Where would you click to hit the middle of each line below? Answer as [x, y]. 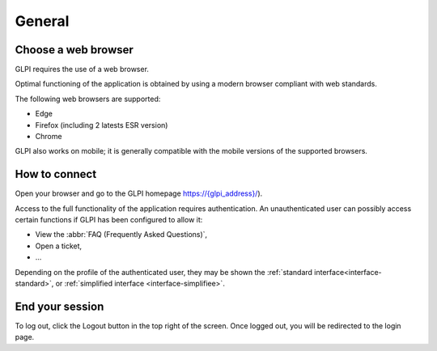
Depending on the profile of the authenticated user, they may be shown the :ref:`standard [164, 272]
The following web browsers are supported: [88, 99]
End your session [59, 306]
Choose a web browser [74, 50]
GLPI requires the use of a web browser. [82, 70]
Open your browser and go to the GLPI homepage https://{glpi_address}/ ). [139, 193]
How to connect [56, 174]
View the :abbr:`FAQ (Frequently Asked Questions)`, [121, 235]
